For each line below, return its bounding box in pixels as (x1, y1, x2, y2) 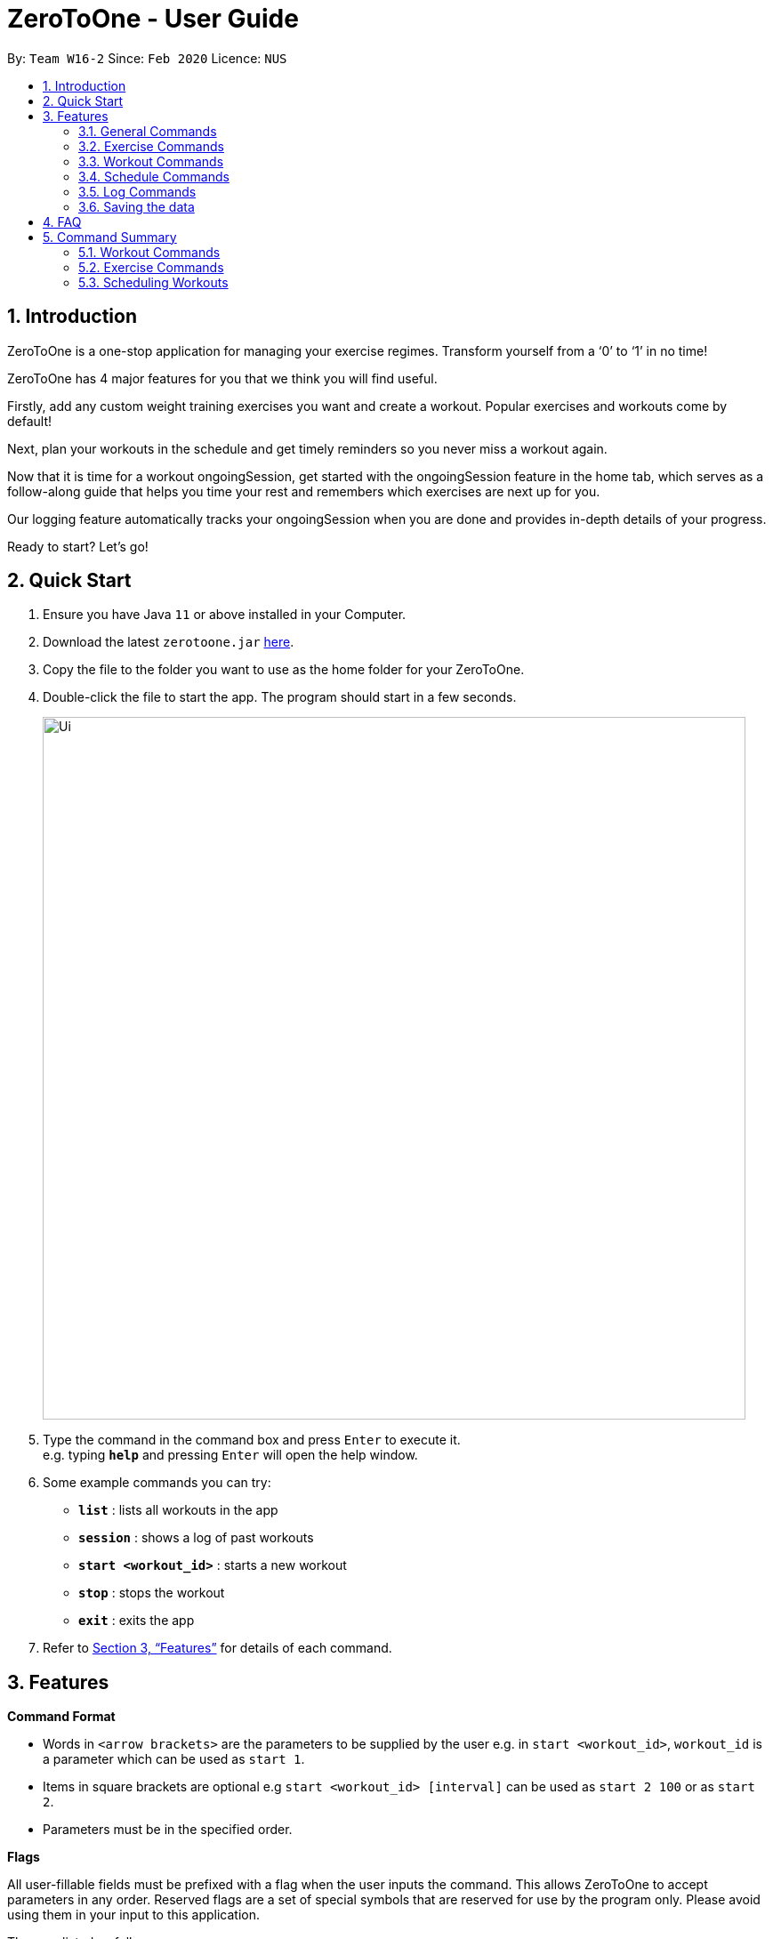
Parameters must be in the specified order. (43, 1822, 293, 1838)
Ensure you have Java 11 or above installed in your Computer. (43, 607, 407, 623)
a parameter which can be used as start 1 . (43, 1751, 305, 1767)
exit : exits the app (78, 1613, 195, 1629)
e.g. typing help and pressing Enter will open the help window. (43, 1447, 418, 1463)
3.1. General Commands (78, 123, 217, 139)
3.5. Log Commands (78, 183, 197, 199)
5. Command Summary (43, 229, 177, 245)
